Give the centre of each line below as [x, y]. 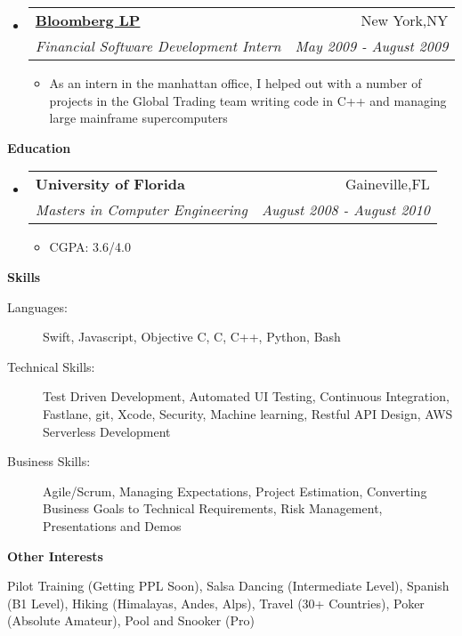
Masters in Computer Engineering [141, 210]
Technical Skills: [51, 366]
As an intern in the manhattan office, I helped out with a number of [235, 83]
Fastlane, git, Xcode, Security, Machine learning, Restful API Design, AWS [248, 413]
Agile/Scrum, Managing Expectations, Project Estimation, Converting [235, 491]
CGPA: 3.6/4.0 [90, 247]
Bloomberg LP [88, 20]
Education [39, 147]
